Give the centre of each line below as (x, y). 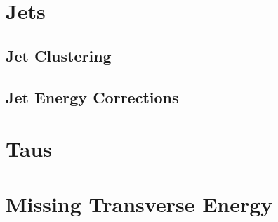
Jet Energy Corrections (92, 97)
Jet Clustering (59, 55)
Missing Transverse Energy (139, 203)
